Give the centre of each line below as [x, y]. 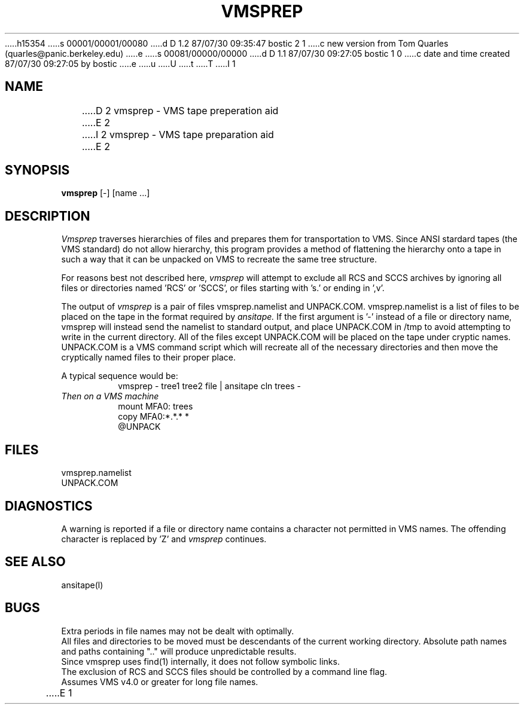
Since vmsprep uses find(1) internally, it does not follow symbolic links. [200, 661]
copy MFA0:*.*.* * [154, 417]
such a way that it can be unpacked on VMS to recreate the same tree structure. [219, 259]
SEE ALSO [35, 562]
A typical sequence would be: [120, 376]
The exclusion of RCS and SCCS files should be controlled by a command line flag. [224, 671]
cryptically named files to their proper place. [149, 357]
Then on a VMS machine [110, 396]
